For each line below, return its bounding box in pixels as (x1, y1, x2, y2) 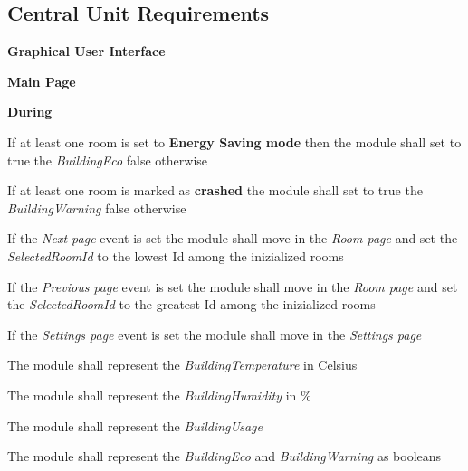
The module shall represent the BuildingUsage (7, 416, 263, 435)
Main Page (7, 71, 76, 90)
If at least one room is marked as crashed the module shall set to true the (7, 181, 423, 200)
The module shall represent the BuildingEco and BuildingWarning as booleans (7, 447, 442, 466)
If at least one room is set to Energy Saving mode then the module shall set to (7, 132, 462, 151)
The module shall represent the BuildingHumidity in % (7, 385, 311, 404)
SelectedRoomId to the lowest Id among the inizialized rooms (7, 246, 344, 265)
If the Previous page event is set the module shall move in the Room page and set (7, 277, 458, 296)
